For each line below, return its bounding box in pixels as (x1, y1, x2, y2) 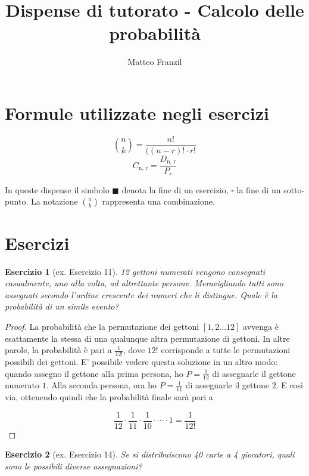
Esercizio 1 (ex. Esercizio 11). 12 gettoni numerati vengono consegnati (5, 265, 265, 277)
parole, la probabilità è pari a (5, 344, 112, 356)
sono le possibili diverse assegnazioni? (5, 460, 142, 472)
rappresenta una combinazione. (102, 195, 215, 208)
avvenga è (243, 320, 279, 332)
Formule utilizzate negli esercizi (5, 100, 269, 125)
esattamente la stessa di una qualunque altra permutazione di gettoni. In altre (5, 332, 290, 344)
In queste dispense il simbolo (5, 183, 110, 196)
